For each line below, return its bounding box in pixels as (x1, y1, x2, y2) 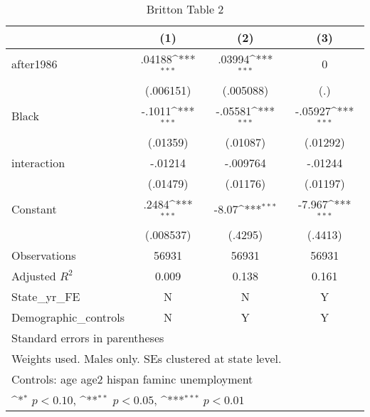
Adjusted (11, 268, 56, 285)
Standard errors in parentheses (11, 329, 164, 347)
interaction (11, 154, 65, 171)
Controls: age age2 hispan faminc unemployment (11, 371, 253, 388)
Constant (11, 200, 57, 217)
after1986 (11, 56, 58, 73)
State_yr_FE (11, 288, 80, 305)
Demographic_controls (11, 309, 125, 326)
